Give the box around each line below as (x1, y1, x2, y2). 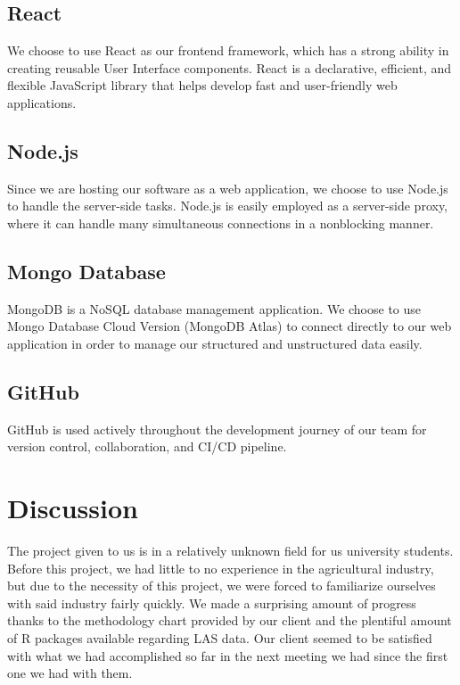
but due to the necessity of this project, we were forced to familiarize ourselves (7, 576, 436, 595)
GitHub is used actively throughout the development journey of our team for (7, 419, 427, 438)
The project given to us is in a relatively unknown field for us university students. (7, 541, 454, 560)
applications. (7, 93, 77, 111)
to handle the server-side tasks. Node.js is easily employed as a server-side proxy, (7, 196, 448, 215)
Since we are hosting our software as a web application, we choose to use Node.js (7, 178, 448, 197)
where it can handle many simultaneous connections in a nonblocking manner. (7, 213, 434, 232)
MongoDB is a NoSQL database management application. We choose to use (7, 299, 422, 318)
